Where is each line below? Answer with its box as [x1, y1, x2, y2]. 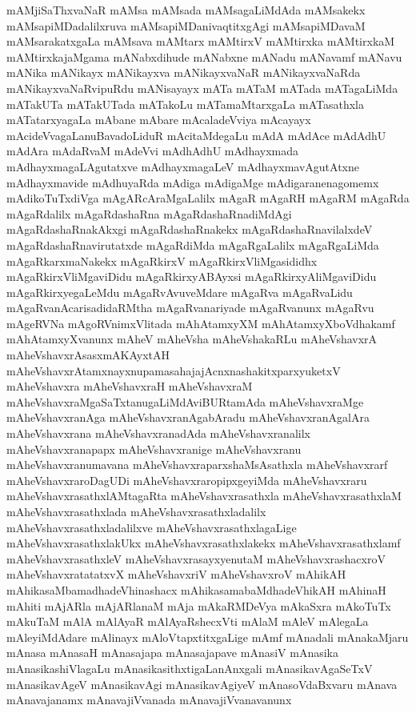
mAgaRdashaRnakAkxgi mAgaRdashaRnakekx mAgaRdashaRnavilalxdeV [6, 221, 373, 238]
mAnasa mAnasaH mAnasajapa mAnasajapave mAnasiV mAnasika [6, 644, 339, 661]
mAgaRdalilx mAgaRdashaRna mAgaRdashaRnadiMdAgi [6, 205, 292, 222]
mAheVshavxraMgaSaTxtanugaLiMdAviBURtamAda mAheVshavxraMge [6, 393, 364, 410]
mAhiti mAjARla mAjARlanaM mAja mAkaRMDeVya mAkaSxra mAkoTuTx [6, 597, 391, 614]
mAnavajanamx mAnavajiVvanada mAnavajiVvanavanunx [6, 691, 292, 708]
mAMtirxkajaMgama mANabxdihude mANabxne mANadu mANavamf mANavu [6, 48, 402, 65]
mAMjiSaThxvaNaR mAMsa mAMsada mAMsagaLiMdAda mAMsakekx [6, 2, 366, 18]
